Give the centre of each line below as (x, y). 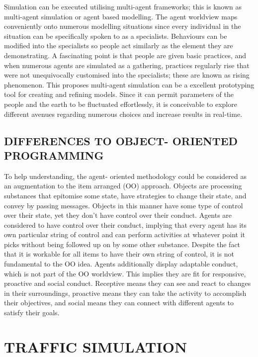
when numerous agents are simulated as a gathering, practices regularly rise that (127, 65)
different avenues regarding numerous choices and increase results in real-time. (123, 114)
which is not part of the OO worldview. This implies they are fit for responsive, (125, 273)
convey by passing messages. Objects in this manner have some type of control (124, 205)
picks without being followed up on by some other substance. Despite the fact (122, 244)
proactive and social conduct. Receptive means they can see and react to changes (128, 283)
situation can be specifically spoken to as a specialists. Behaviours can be (116, 36)
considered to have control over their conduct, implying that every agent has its (126, 224)
